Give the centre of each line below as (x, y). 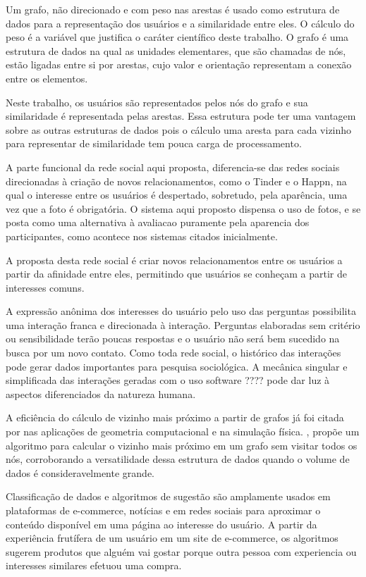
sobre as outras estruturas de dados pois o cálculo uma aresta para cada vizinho (179, 129)
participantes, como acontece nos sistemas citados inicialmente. (142, 236)
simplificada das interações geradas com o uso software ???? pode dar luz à (168, 380)
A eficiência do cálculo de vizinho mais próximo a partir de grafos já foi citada (175, 417)
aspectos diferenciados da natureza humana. (101, 393)
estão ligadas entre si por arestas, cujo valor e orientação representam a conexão (179, 64)
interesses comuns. (45, 287)
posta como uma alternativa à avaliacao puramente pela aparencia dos (158, 222)
